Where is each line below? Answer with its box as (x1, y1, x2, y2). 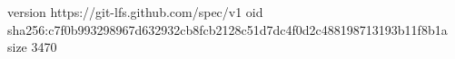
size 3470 (7, 38, 57, 56)
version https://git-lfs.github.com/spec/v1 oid (7, 3, 263, 21)
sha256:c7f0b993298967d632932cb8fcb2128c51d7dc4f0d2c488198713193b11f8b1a (7, 20, 448, 38)
